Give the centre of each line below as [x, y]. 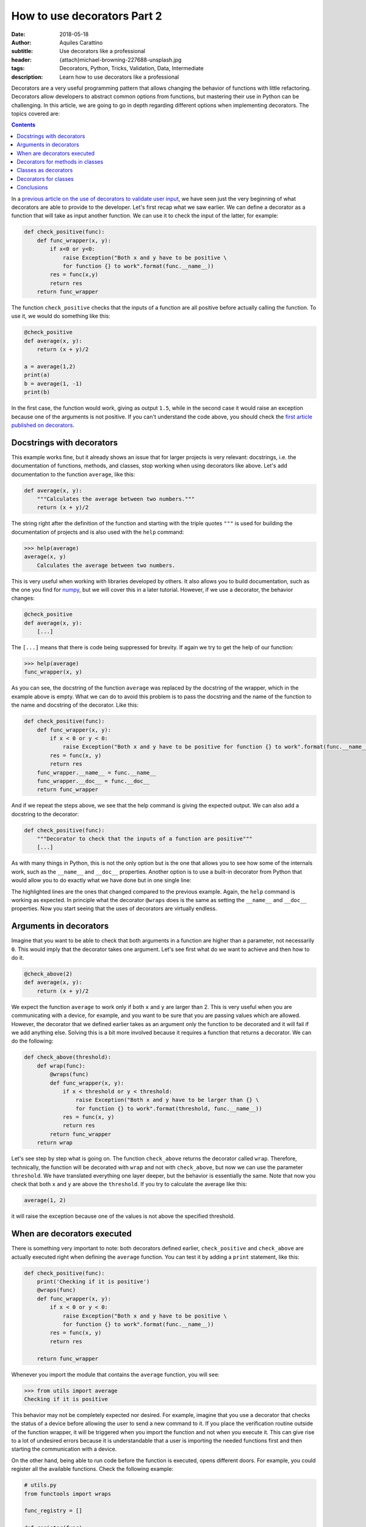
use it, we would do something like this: [61, 316]
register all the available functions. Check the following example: [92, 1469]
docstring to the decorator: [45, 814]
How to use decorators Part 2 [87, 16]
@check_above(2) [48, 974]
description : [27, 77]
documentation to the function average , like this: [73, 474]
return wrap [55, 1143]
